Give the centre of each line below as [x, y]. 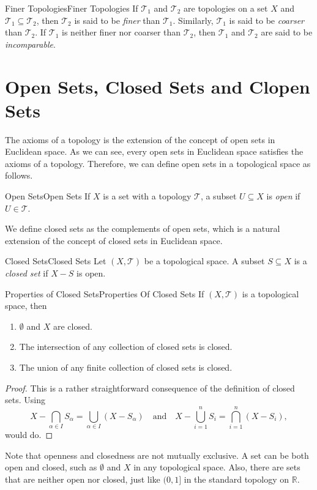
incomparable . [30, 44]
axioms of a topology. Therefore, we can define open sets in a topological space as [158, 163]
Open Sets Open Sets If [48, 196]
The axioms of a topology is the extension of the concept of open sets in [140, 139]
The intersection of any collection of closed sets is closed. [126, 347]
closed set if [27, 273]
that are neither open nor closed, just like [83, 479]
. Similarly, [193, 20]
